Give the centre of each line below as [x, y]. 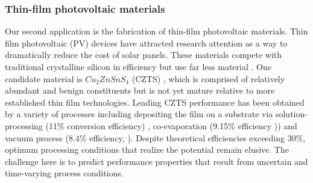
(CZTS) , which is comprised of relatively [208, 78]
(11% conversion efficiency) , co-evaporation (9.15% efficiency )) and [171, 125]
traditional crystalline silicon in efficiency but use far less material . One [138, 66]
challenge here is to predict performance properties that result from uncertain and [156, 161]
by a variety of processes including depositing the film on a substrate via [139, 114]
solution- [291, 114]
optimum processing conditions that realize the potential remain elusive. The [147, 149]
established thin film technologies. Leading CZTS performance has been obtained [155, 102]
